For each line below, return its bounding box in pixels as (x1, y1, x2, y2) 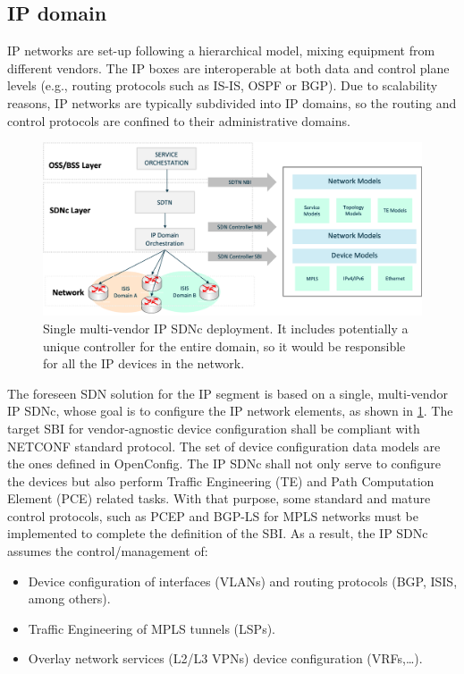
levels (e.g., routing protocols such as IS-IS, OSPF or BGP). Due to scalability (7, 76, 438, 95)
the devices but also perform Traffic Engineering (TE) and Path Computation (7, 471, 434, 490)
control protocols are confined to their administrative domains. (7, 111, 350, 130)
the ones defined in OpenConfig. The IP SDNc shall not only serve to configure (7, 454, 441, 473)
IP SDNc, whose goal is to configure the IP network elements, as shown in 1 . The (7, 401, 453, 420)
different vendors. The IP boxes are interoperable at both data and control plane (7, 58, 450, 77)
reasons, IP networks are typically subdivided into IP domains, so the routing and (7, 93, 457, 112)
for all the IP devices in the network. (43, 354, 245, 373)
